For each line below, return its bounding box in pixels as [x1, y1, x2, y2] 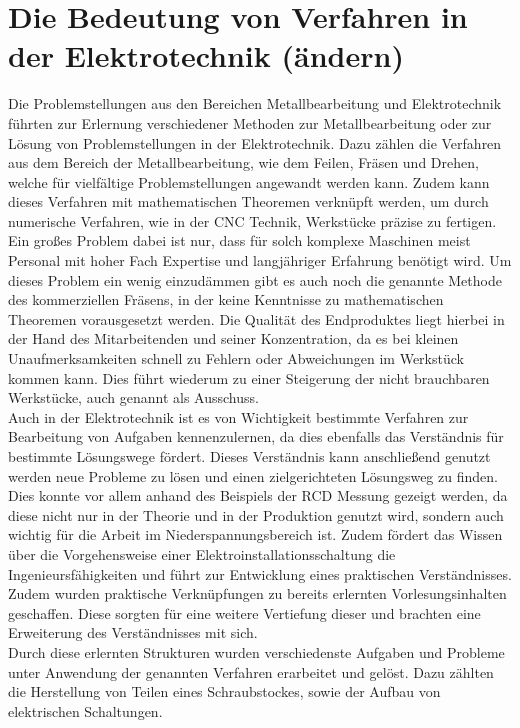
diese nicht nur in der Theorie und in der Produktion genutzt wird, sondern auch [8, 504, 504, 525]
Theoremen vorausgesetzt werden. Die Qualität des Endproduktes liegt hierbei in [8, 308, 505, 329]
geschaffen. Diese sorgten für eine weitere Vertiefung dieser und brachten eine [8, 602, 481, 623]
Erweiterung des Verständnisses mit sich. [8, 622, 258, 643]
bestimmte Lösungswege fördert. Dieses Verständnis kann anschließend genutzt [8, 446, 491, 466]
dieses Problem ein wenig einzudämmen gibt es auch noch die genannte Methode [8, 269, 502, 290]
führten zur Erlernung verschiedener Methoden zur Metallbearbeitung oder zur [8, 112, 492, 133]
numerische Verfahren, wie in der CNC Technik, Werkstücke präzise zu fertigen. [8, 210, 497, 231]
